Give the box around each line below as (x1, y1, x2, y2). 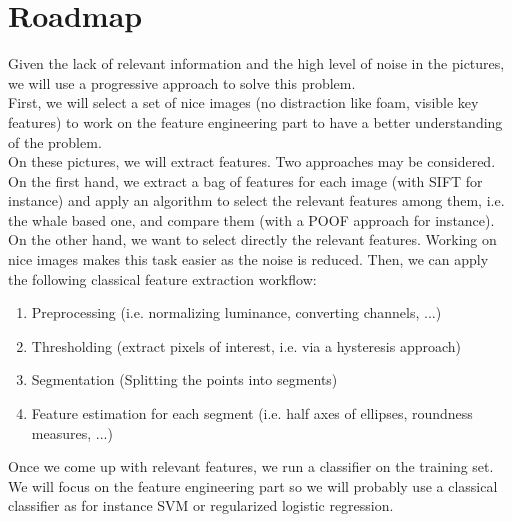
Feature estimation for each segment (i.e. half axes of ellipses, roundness (31, 403, 473, 424)
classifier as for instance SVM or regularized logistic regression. (8, 495, 394, 516)
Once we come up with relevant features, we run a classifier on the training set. (8, 456, 494, 477)
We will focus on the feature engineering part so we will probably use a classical (8, 475, 498, 496)
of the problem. (8, 131, 102, 152)
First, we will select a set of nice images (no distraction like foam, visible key (8, 92, 479, 113)
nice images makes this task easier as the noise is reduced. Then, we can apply (8, 249, 489, 270)
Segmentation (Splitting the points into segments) (31, 369, 338, 390)
